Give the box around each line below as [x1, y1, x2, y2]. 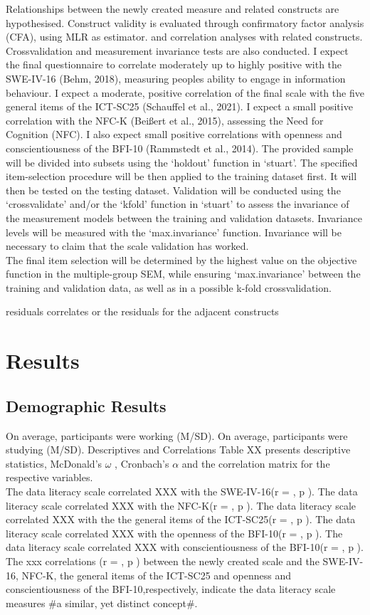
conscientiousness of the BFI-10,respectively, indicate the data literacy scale [6, 582, 336, 596]
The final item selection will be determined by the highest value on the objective [6, 252, 357, 267]
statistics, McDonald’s [6, 456, 102, 471]
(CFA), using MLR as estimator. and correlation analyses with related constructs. [6, 29, 363, 44]
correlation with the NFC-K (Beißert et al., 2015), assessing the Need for [6, 112, 324, 127]
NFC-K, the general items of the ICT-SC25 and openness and [21, 567, 291, 582]
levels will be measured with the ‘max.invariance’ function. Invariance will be [6, 224, 342, 239]
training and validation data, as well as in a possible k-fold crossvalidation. [6, 280, 332, 295]
